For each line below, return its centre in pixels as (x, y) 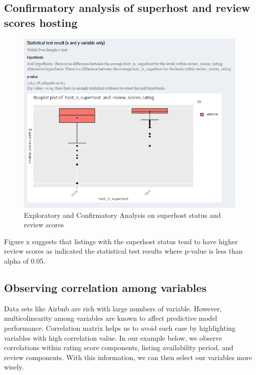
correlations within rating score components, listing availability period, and (119, 347)
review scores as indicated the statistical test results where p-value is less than (124, 251)
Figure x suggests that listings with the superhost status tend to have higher (121, 241)
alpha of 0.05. (25, 261)
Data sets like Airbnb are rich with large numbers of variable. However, (113, 308)
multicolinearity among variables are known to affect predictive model (111, 318)
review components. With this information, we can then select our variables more (128, 357)
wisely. (14, 367)
